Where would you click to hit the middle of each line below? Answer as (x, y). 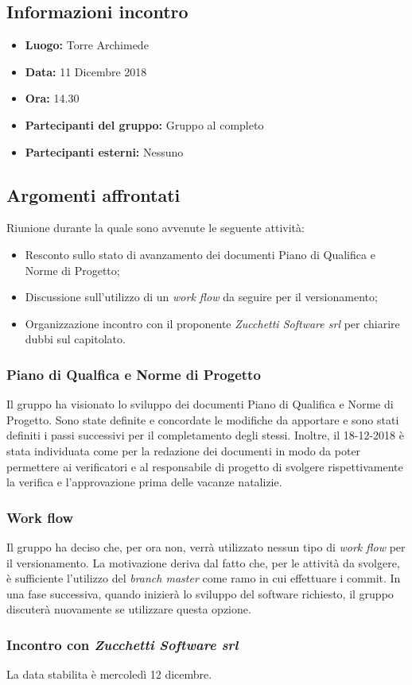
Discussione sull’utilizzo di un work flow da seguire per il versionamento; (201, 297)
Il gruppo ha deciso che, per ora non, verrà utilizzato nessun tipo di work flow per (206, 546)
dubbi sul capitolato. (75, 339)
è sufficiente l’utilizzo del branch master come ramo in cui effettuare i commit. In (204, 578)
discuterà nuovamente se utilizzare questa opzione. (129, 609)
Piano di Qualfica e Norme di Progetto (134, 374)
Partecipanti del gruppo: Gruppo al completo (144, 124)
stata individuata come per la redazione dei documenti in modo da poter (184, 450)
